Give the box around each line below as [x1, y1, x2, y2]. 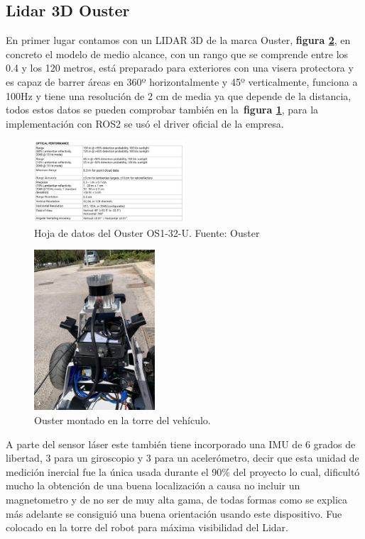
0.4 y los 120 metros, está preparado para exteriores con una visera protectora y [6, 60, 354, 75]
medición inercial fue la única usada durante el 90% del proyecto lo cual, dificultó [6, 464, 360, 479]
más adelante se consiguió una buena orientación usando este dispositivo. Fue [6, 506, 342, 521]
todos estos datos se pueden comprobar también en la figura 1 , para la [6, 102, 319, 117]
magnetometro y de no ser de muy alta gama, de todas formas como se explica [6, 491, 348, 506]
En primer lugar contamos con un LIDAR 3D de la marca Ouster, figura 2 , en [6, 33, 351, 48]
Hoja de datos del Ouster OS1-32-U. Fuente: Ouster [34, 225, 260, 240]
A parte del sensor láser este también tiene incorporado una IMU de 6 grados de [6, 436, 356, 451]
